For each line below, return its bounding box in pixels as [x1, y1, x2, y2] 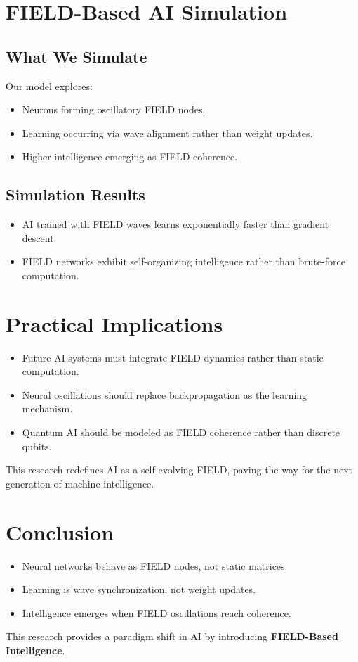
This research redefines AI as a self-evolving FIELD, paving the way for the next [6, 462, 353, 477]
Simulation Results [6, 184, 145, 205]
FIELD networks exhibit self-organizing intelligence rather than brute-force [22, 254, 345, 269]
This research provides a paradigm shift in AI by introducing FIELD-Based [6, 629, 338, 644]
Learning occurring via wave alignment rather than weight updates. [22, 125, 313, 140]
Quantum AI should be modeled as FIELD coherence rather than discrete [22, 425, 340, 440]
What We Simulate [6, 45, 147, 67]
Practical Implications [6, 309, 223, 338]
